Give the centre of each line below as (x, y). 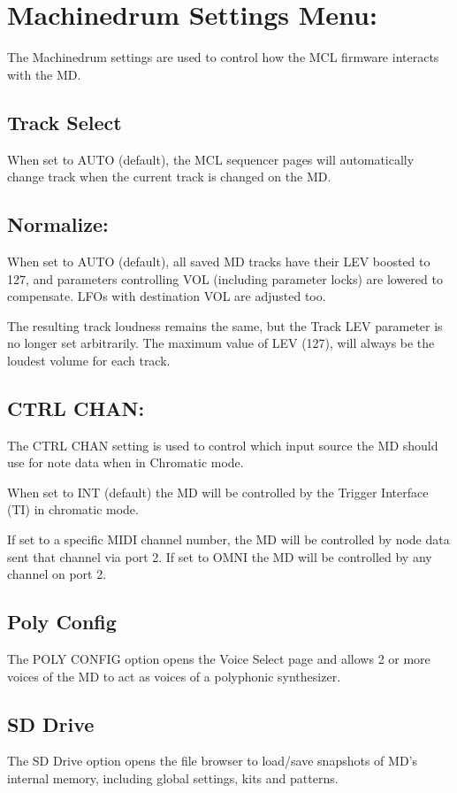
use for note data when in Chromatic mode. (126, 462)
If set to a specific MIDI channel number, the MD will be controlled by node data (228, 539)
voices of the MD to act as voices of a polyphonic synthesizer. (174, 676)
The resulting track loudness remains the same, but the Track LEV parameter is (225, 325)
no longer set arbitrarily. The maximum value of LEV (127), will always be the (221, 343)
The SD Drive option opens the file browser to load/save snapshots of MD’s (213, 761)
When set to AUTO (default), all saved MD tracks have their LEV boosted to (219, 261)
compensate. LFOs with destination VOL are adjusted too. (167, 296)
